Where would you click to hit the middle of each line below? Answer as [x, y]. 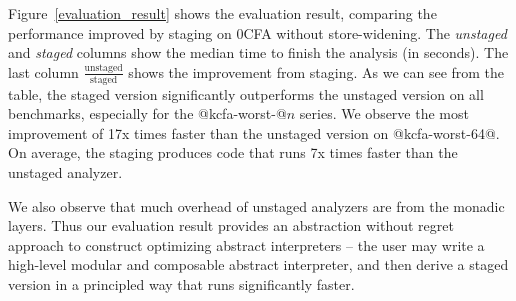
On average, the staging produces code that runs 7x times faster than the [233, 152]
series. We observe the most [384, 113]
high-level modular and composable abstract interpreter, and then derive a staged [258, 264]
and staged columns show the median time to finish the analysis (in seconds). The [258, 52]
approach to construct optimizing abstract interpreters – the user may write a [246, 244]
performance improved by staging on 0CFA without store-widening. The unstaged [257, 32]
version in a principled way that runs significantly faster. [181, 283]
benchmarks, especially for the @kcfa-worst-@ [147, 113]
